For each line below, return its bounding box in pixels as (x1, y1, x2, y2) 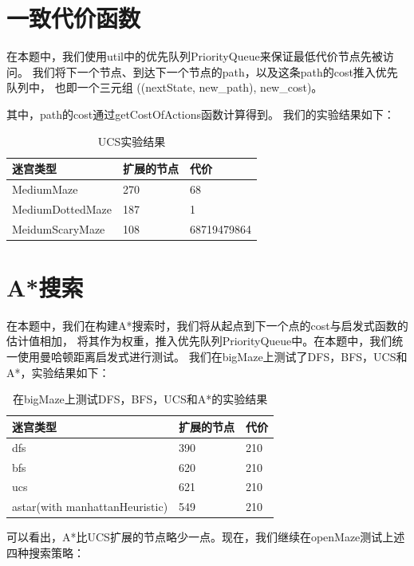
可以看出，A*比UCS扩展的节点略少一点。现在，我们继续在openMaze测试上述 (6, 529, 405, 545)
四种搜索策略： (6, 544, 85, 560)
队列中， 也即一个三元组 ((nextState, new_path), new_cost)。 (6, 79, 323, 96)
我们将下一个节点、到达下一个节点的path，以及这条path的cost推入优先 (32, 63, 398, 80)
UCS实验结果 (97, 132, 166, 149)
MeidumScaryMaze (12, 220, 105, 237)
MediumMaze (12, 180, 78, 197)
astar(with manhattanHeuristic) (12, 498, 168, 515)
